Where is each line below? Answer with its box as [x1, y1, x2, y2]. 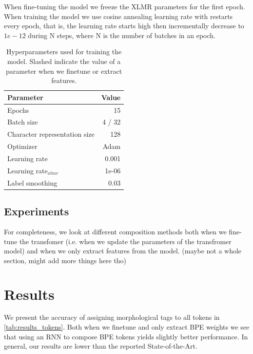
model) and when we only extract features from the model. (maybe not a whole [4, 246, 242, 256]
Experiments [4, 204, 69, 219]
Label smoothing [7, 177, 58, 187]
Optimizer [7, 141, 38, 151]
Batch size [7, 117, 38, 127]
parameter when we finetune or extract [6, 65, 122, 76]
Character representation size [7, 129, 95, 139]
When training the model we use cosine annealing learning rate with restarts [4, 11, 233, 21]
